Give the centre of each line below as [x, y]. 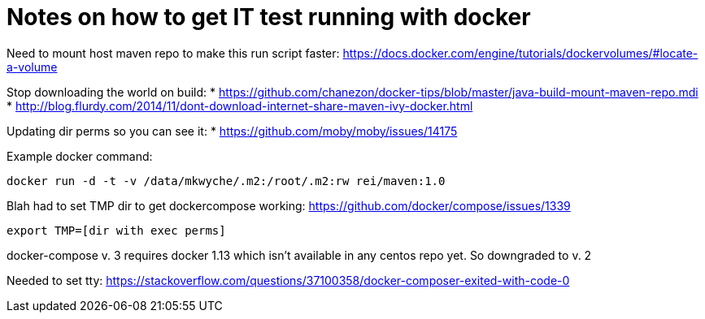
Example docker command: [80, 156]
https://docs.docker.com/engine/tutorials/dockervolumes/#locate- [520, 53]
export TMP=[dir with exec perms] [116, 230]
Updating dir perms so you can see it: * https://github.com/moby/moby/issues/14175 [232, 131]
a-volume [32, 67]
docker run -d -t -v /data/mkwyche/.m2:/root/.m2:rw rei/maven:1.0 [226, 181]
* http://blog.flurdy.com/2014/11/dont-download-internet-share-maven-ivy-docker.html [240, 106]
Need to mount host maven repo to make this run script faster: [173, 53]
